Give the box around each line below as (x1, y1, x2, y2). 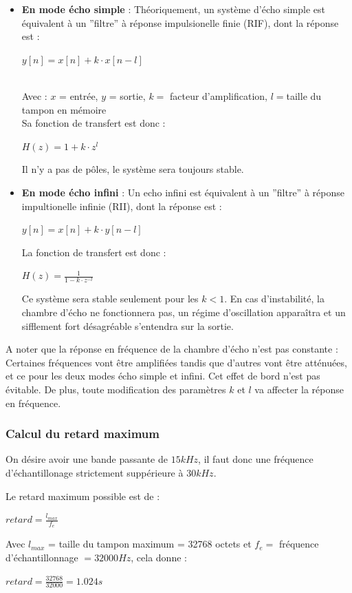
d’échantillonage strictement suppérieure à (5, 466, 184, 480)
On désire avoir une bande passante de (5, 452, 168, 466)
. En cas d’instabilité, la (224, 291, 324, 306)
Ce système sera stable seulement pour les (21, 291, 199, 306)
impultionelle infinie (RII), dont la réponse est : (21, 198, 222, 213)
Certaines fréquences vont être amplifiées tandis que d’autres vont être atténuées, (5, 355, 347, 369)
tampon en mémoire (21, 102, 107, 116)
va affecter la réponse (254, 382, 344, 397)
